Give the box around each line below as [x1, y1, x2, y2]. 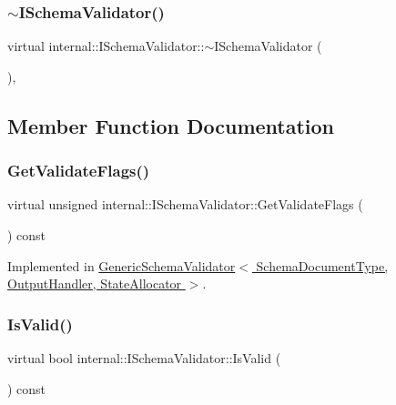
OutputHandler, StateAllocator [7, 274, 182, 293]
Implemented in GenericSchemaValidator [7, 256, 236, 275]
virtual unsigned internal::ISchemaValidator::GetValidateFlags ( [7, 195, 363, 214]
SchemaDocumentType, [256, 256, 389, 275]
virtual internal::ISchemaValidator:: [7, 36, 205, 56]
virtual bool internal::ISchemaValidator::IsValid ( [7, 349, 281, 367]
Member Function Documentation [7, 111, 335, 139]
